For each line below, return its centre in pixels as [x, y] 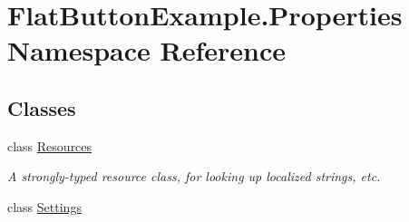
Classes [42, 107]
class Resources [50, 145]
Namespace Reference [146, 50]
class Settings [44, 206]
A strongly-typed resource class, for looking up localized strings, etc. [194, 176]
